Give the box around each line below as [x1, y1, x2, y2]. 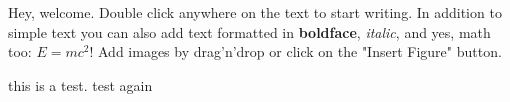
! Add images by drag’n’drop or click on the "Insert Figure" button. [89, 41, 502, 62]
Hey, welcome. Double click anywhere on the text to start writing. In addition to [8, 2, 502, 22]
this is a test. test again [8, 74, 153, 95]
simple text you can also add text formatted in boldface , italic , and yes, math [8, 21, 491, 42]
